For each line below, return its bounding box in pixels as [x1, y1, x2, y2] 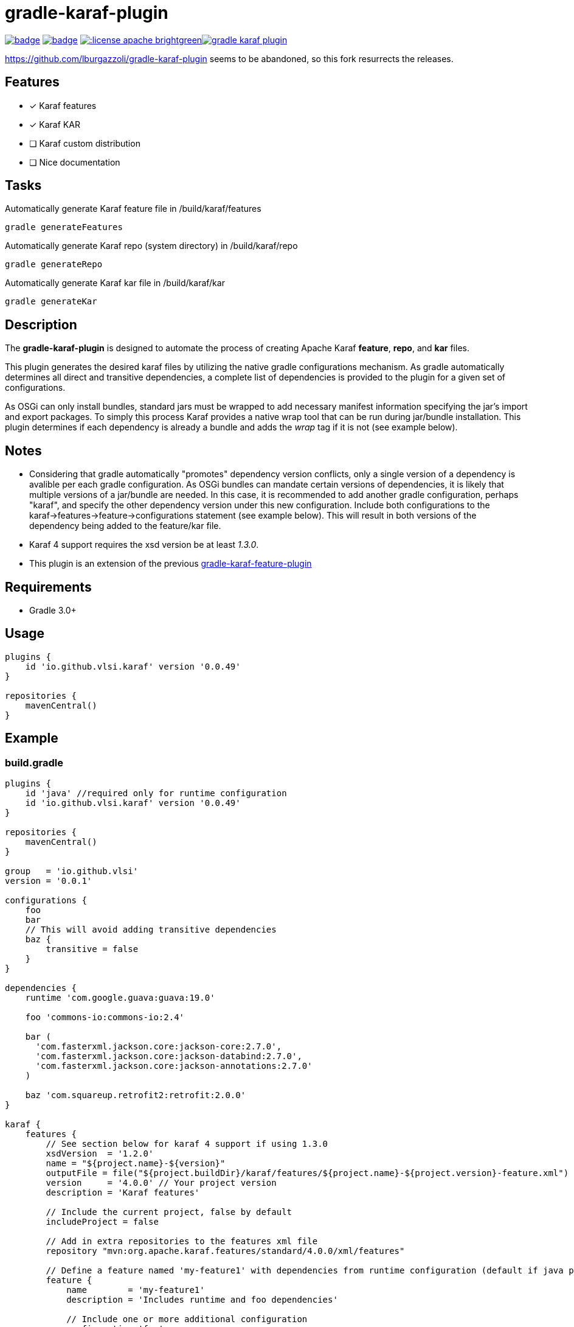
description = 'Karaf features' [46, 1188, 200, 1198]
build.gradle [5, 756, 63, 769]
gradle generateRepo [5, 259, 103, 270]
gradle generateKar [5, 296, 97, 307]
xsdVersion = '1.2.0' [46, 1149, 154, 1159]
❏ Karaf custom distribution [29, 138, 140, 149]
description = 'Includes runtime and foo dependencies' [66, 1295, 338, 1305]
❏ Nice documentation [29, 156, 120, 167]
